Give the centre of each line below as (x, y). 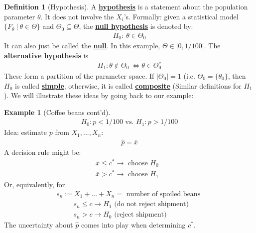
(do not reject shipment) (152, 204)
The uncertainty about (39, 225)
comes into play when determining (133, 225)
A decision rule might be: (43, 152)
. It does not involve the (77, 16)
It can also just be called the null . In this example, (82, 46)
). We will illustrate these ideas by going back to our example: (99, 95)
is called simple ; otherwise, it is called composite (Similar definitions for (128, 85)
